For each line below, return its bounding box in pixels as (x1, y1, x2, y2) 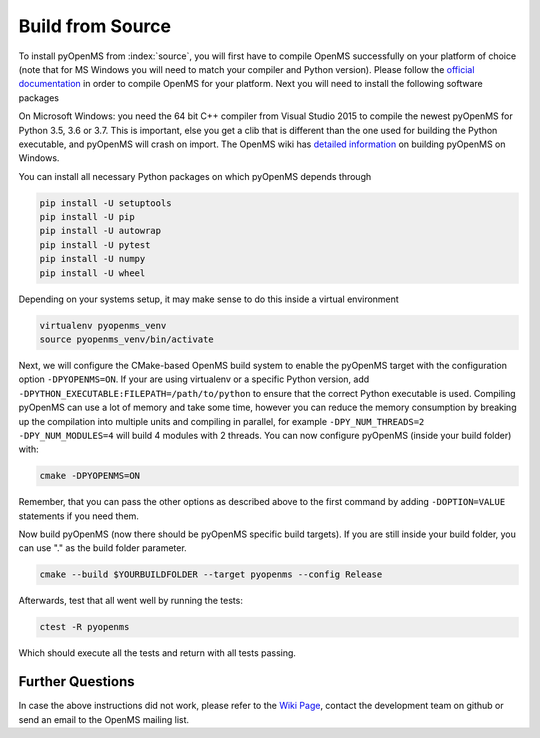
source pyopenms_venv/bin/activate (39, 333, 214, 345)
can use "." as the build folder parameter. (18, 542, 187, 554)
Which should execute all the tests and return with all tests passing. (18, 647, 297, 659)
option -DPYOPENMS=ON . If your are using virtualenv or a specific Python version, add (18, 373, 370, 385)
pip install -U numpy (39, 253, 146, 265)
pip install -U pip (39, 211, 135, 223)
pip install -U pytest (39, 239, 151, 250)
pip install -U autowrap (39, 225, 162, 237)
